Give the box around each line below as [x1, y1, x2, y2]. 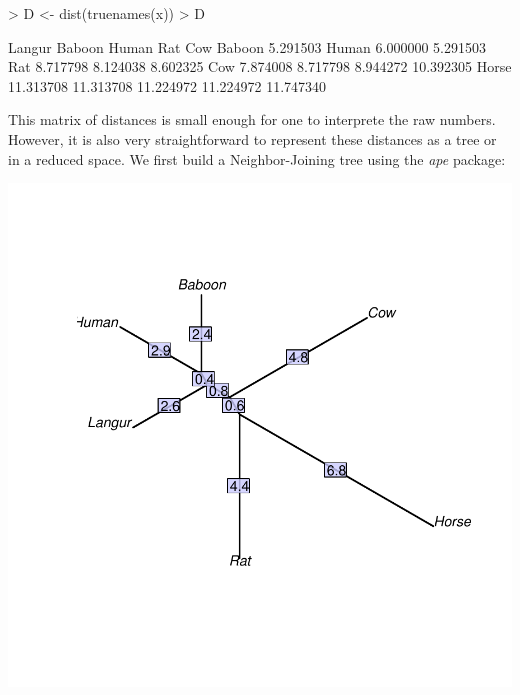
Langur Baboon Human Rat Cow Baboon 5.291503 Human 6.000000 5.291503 [8, 36, 486, 57]
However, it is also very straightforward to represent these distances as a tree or [8, 128, 497, 149]
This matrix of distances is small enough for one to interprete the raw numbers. [8, 109, 496, 130]
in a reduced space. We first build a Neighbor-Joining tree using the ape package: [8, 148, 506, 169]
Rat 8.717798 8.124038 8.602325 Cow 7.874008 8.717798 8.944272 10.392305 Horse [8, 56, 512, 77]
